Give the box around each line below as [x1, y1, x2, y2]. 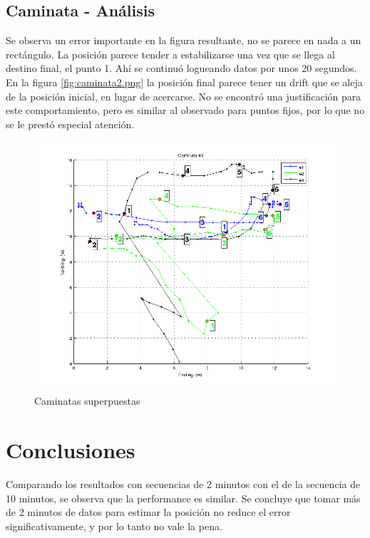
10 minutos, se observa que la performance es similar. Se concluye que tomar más [6, 490, 361, 505]
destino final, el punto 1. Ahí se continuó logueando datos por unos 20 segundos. [6, 61, 357, 76]
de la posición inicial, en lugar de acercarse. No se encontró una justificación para [6, 88, 361, 103]
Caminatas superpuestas [34, 393, 140, 408]
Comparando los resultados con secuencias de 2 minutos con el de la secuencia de [6, 477, 361, 492]
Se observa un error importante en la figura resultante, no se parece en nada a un [6, 33, 361, 48]
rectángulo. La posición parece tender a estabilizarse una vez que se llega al [6, 46, 335, 61]
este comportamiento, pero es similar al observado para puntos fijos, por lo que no [6, 103, 365, 118]
